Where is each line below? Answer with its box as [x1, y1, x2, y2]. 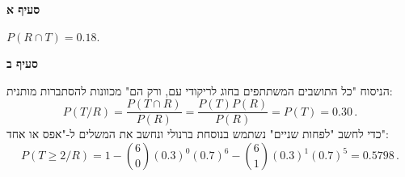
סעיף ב [6, 55, 38, 72]
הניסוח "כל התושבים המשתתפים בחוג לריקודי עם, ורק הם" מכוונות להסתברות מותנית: [6, 82, 393, 99]
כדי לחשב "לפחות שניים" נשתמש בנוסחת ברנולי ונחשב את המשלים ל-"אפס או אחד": [6, 125, 389, 142]
